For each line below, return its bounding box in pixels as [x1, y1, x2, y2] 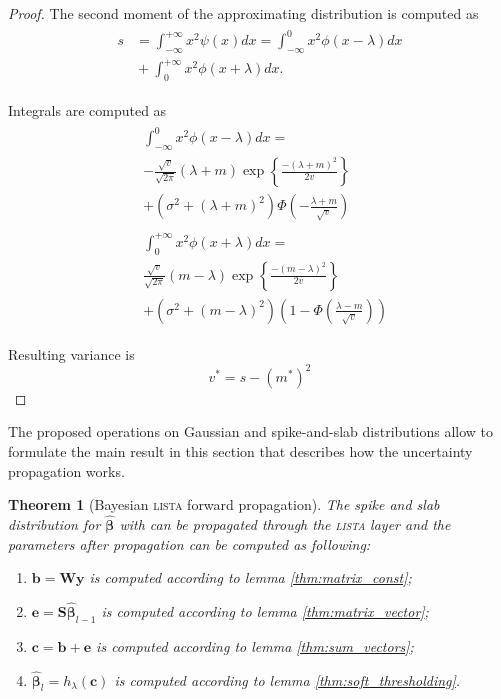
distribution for [8, 514, 101, 534]
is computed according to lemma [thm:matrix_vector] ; [101, 601, 429, 621]
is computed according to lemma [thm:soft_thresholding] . [114, 669, 461, 690]
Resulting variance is [8, 343, 135, 364]
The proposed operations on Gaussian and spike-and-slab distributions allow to [8, 421, 494, 442]
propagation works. [8, 460, 125, 481]
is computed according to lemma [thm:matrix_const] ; [89, 567, 412, 588]
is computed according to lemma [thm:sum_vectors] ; [96, 635, 414, 656]
